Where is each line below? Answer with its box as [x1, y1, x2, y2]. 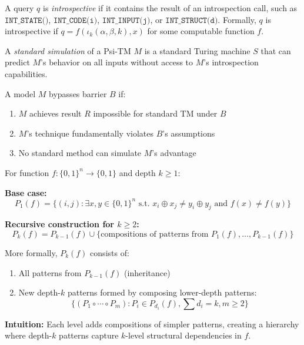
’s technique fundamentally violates [26, 127, 154, 139]
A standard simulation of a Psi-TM [5, 44, 131, 57]
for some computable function [147, 25, 255, 37]
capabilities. [5, 67, 48, 79]
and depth [119, 166, 156, 178]
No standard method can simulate [18, 147, 142, 159]
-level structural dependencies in [125, 329, 242, 341]
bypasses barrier [49, 87, 107, 99]
